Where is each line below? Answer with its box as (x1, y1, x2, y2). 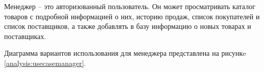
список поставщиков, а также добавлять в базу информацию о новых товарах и (4, 21, 251, 31)
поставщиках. (4, 30, 46, 41)
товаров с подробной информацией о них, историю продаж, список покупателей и (4, 11, 260, 21)
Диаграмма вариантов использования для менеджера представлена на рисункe (4, 48, 246, 58)
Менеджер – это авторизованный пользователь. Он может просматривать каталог (4, 1, 255, 11)
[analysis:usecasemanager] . (4, 57, 86, 68)
